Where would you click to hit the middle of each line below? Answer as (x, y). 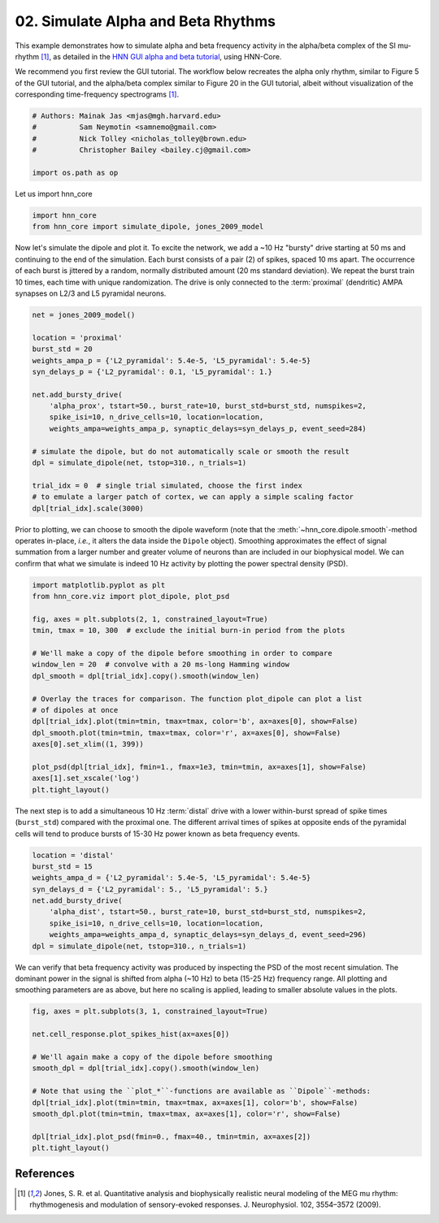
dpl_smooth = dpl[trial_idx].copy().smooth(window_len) (146, 676)
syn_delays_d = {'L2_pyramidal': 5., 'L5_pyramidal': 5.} (150, 889)
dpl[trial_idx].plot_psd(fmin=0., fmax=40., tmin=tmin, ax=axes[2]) (172, 1136)
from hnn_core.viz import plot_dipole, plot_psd (131, 596)
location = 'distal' (73, 855)
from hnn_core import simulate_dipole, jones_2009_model (148, 227)
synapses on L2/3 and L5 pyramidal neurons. (91, 293)
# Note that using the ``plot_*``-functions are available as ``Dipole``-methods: (202, 1091)
